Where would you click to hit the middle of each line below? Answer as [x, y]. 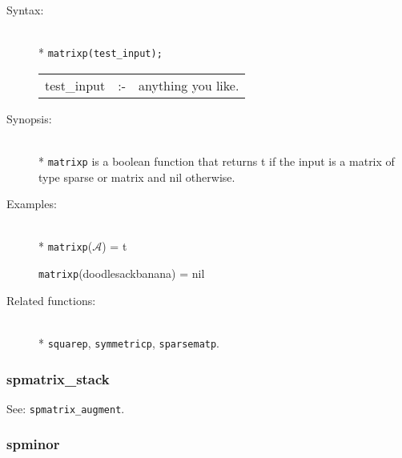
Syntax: [25, 10]
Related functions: [51, 300]
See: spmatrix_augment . [66, 408]
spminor [33, 444]
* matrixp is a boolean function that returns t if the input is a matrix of [217, 161]
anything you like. [189, 85]
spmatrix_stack [58, 378]
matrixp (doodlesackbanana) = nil [122, 273]
